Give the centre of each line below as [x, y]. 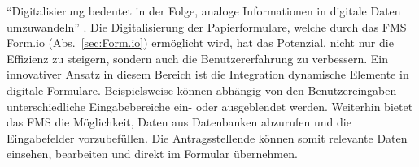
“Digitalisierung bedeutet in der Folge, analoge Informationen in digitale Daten [204, 11]
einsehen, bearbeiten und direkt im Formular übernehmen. [152, 154]
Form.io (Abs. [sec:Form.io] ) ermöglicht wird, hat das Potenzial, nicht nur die [200, 43]
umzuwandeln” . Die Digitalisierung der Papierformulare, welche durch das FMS [207, 26]
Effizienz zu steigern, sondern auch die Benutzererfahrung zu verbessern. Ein [197, 58]
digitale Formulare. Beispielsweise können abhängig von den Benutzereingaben [202, 90]
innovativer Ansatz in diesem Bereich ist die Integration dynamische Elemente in [208, 74]
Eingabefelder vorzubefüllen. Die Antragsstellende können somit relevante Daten [207, 137]
